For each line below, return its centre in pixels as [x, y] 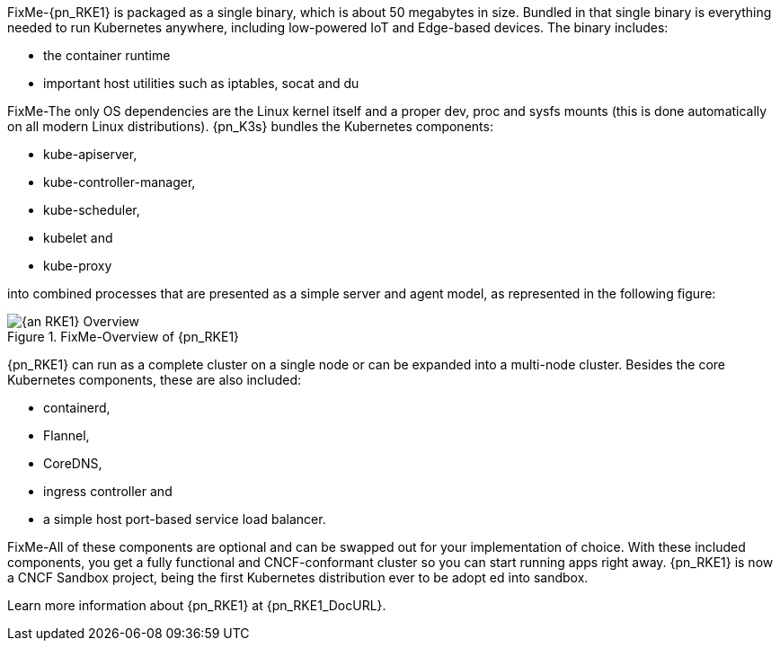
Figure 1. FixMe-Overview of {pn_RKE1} [124, 337]
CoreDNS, [73, 463]
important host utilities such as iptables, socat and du [201, 83]
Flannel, [66, 435]
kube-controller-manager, [120, 182]
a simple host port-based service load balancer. [185, 519]
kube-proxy [78, 266]
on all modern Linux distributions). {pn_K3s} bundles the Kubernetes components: [250, 126]
